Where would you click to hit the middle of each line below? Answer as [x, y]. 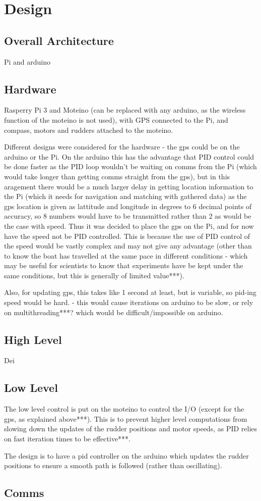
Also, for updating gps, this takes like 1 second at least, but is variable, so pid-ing [130, 292]
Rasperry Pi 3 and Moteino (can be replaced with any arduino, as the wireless [125, 110]
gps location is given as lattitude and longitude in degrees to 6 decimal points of [128, 206]
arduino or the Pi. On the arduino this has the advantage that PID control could [129, 156]
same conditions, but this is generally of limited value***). [94, 275]
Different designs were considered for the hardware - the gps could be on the [122, 147]
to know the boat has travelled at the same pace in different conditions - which [126, 255]
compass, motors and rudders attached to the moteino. [89, 130]
